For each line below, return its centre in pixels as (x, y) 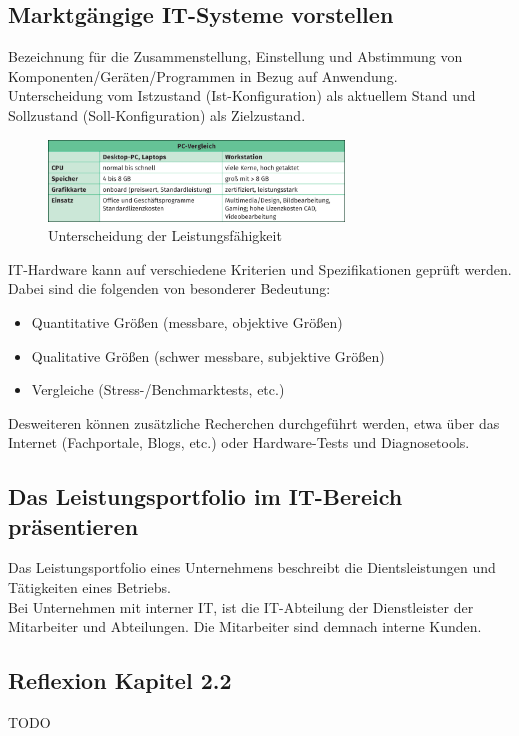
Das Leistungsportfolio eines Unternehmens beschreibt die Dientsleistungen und (252, 567)
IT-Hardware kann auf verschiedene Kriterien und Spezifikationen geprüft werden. (260, 268)
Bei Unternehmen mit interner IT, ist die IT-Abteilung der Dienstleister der (241, 606)
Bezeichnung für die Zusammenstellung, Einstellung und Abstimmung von (235, 56)
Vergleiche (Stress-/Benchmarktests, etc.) (158, 389)
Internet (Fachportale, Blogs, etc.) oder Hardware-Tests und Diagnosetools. (239, 442)
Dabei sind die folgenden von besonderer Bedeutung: (169, 288)
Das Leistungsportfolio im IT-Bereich (205, 496)
